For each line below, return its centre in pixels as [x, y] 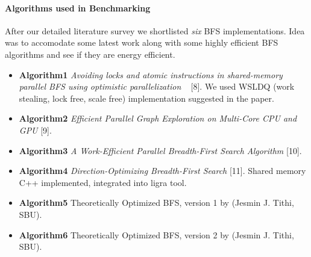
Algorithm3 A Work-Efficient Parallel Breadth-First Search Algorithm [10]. [160, 150]
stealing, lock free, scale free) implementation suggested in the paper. [146, 98]
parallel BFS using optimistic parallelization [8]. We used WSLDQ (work [157, 86]
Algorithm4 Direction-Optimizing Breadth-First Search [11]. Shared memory [162, 171]
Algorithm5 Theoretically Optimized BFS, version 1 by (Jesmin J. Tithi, [156, 203]
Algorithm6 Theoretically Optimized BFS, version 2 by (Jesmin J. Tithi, [156, 234]
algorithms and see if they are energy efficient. [90, 54]
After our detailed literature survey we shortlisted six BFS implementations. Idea [155, 30]
